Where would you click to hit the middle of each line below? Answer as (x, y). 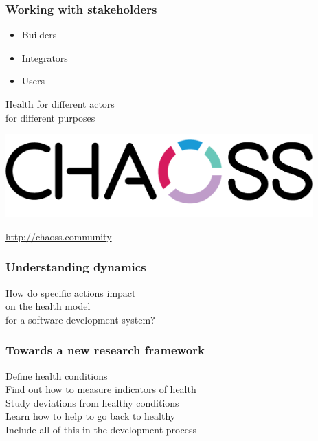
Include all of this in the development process (101, 429)
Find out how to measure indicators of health (101, 389)
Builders (39, 35)
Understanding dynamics (76, 267)
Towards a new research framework (105, 350)
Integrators (45, 57)
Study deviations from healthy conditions (92, 402)
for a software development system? (80, 319)
